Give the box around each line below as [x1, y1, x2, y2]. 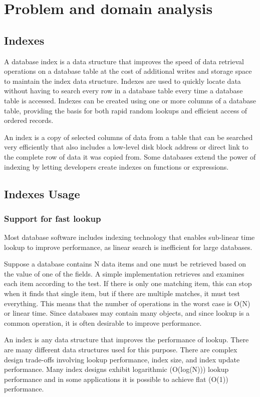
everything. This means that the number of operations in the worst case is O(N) [4, 298, 250, 308]
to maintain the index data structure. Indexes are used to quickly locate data [4, 75, 241, 86]
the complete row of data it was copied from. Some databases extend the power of [4, 151, 256, 162]
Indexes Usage [4, 186, 80, 201]
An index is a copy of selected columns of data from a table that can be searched [4, 131, 253, 142]
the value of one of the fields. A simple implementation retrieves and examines [4, 268, 244, 279]
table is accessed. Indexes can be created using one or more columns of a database [4, 95, 256, 105]
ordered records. [4, 115, 54, 125]
